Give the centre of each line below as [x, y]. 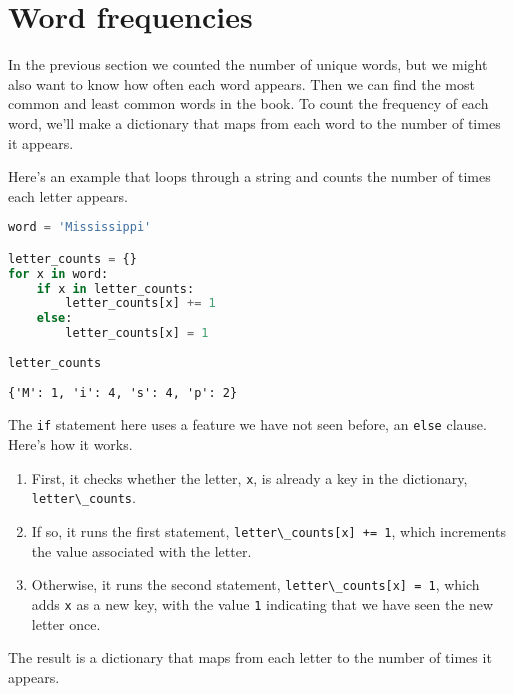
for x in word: [58, 273]
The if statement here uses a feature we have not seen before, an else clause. [247, 424]
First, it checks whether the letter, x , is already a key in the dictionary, [249, 477]
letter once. [66, 623]
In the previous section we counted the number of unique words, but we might [248, 64]
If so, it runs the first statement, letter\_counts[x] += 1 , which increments [268, 531]
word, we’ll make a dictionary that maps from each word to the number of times [254, 122]
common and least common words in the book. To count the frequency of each [248, 103]
